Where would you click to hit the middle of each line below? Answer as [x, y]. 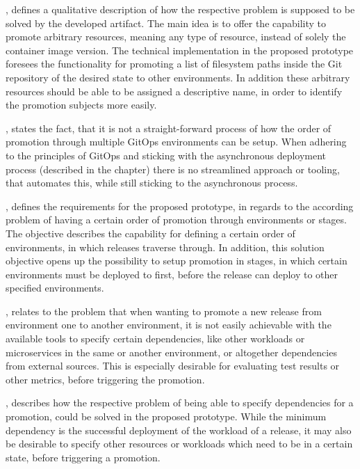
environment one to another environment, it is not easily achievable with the [169, 325]
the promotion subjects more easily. [81, 105]
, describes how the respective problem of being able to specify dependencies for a [180, 403]
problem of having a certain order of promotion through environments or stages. [176, 220]
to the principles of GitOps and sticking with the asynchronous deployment [166, 155]
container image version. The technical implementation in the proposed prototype [180, 50]
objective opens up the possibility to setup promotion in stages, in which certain [177, 261]
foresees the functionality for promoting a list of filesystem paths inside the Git [174, 64]
